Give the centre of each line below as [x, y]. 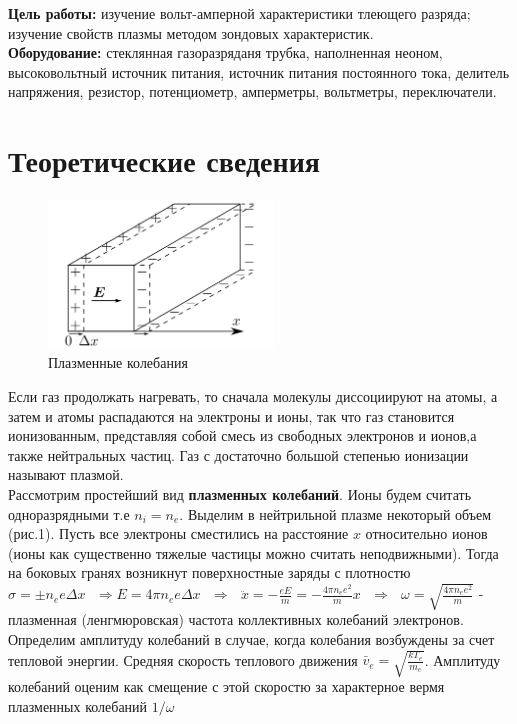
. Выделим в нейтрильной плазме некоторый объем [335, 513]
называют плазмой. [66, 474]
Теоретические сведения [164, 160]
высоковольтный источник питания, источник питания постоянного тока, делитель [259, 71]
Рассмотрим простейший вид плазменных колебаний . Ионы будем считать [240, 493]
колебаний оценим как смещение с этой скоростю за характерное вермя [226, 686]
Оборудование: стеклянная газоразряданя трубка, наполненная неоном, [225, 52]
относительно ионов [426, 533]
